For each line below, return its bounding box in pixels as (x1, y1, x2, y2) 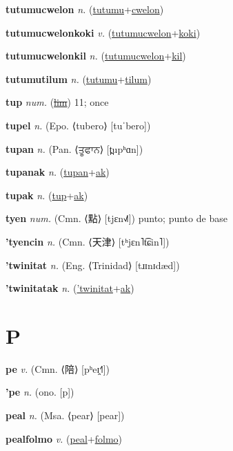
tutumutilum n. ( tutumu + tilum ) (6, 71, 152, 86)
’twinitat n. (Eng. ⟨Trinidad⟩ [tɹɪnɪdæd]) (6, 257, 180, 272)
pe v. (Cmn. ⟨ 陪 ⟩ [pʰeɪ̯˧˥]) (6, 361, 110, 376)
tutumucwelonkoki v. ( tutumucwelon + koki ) (6, 25, 201, 39)
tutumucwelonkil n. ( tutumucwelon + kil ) (6, 48, 186, 63)
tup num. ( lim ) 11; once (6, 95, 109, 109)
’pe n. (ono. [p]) (6, 385, 74, 399)
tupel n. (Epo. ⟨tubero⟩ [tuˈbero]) (6, 118, 151, 132)
